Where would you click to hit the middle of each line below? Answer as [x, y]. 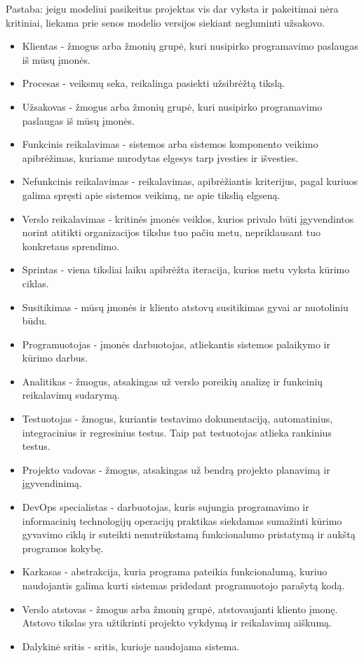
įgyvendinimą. [52, 483]
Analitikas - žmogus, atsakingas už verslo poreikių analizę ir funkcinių [173, 381]
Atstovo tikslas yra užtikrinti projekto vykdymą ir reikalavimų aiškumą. [177, 623]
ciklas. [35, 283]
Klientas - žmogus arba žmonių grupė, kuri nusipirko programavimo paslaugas [190, 46]
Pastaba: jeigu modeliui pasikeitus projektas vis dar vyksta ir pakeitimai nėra [172, 8]
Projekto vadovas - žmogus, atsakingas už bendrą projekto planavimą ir [176, 469]
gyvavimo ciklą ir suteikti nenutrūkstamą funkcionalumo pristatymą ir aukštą [189, 534]
